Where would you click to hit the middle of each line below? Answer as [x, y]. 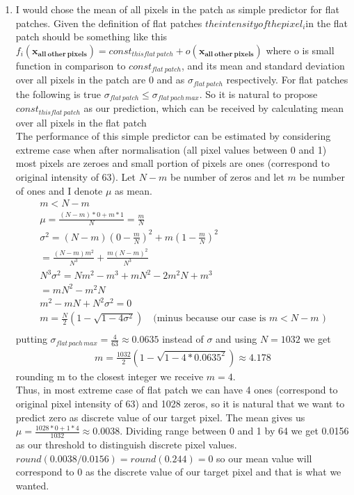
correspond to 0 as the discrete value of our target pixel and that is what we [178, 472]
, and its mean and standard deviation [263, 65]
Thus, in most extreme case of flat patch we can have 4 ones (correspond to [177, 390]
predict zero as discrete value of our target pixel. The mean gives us [160, 417]
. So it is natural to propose [258, 94]
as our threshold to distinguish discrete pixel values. [126, 445]
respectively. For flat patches [287, 80]
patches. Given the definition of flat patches [109, 23]
